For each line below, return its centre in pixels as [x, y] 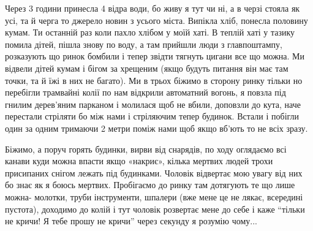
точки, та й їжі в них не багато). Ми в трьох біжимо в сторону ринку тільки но [154, 80]
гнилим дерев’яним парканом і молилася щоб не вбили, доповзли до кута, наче [153, 104]
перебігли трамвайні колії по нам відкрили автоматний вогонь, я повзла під [145, 92]
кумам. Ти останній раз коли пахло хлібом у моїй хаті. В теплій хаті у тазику [150, 32]
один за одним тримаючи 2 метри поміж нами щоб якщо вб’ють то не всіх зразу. [156, 128]
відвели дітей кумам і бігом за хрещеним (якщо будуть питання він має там [147, 68]
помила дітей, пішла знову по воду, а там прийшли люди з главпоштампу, [144, 44]
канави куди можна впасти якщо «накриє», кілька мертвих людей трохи [139, 161]
